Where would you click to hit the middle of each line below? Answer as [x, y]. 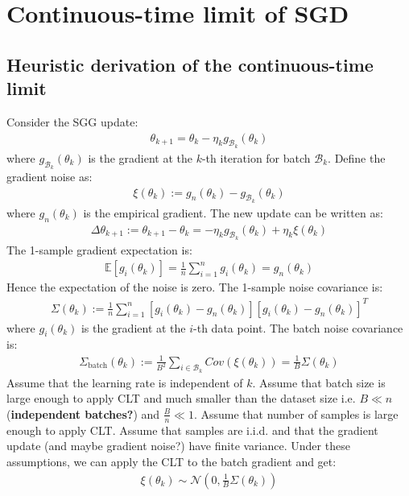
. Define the [357, 157]
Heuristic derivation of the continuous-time [190, 64]
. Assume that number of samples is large [296, 413]
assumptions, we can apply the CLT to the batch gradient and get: [171, 461]
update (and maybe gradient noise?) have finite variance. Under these [178, 446]
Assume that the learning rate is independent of [125, 382]
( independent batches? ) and [83, 413]
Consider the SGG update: [72, 121]
